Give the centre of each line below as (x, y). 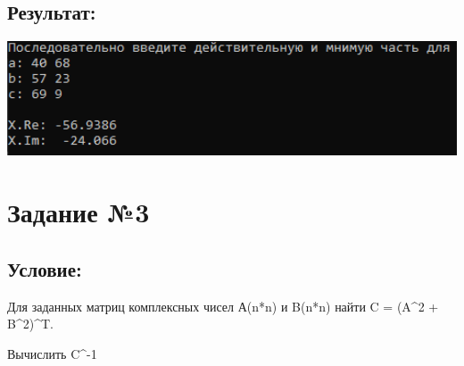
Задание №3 (79, 212)
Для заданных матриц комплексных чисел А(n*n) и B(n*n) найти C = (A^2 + (223, 306)
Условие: (45, 268)
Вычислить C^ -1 (52, 353)
